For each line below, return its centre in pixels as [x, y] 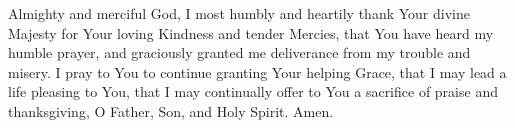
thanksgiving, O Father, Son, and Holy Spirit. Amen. [171, 110]
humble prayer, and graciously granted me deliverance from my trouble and [239, 52]
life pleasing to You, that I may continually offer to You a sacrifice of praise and [253, 91]
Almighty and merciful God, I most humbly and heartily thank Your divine [239, 13]
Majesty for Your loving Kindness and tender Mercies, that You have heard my [251, 32]
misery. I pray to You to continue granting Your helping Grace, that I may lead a [257, 71]
